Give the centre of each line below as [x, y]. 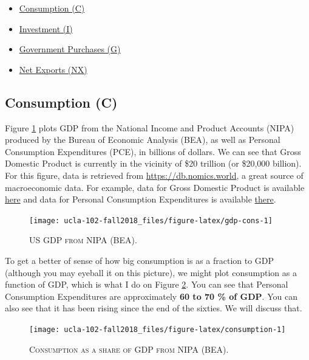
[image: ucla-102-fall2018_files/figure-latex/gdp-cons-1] [151, 220]
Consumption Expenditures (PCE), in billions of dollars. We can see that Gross [153, 151]
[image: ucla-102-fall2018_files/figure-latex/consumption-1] [158, 329]
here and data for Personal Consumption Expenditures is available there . [141, 199]
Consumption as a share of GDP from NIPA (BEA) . [129, 349]
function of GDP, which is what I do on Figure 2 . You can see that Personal [147, 284]
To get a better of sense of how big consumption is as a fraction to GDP [140, 260]
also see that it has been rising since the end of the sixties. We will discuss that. [154, 308]
